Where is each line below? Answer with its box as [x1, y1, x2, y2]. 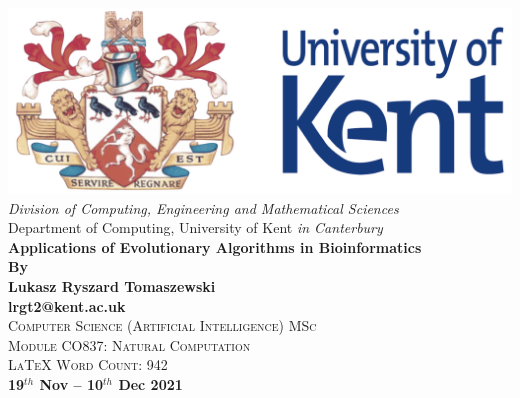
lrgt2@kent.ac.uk [8, 295, 126, 316]
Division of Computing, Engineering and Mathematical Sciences [8, 197, 399, 218]
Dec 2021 [118, 373, 183, 394]
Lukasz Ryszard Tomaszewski [8, 276, 216, 297]
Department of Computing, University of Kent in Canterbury [8, 217, 383, 238]
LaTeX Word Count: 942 [8, 354, 168, 375]
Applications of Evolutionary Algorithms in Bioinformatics [8, 236, 422, 257]
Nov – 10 [39, 373, 104, 394]
